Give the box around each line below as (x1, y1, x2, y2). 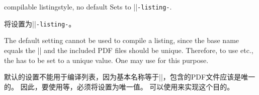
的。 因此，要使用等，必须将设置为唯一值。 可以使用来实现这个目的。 (4, 81, 234, 91)
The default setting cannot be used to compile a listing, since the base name (4, 35, 239, 45)
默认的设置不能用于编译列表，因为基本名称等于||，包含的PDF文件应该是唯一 (4, 71, 255, 82)
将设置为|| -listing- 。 (4, 18, 76, 28)
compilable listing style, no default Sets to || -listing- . (4, 1, 172, 11)
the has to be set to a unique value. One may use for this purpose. (4, 54, 209, 65)
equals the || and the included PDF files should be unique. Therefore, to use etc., (4, 44, 253, 55)
